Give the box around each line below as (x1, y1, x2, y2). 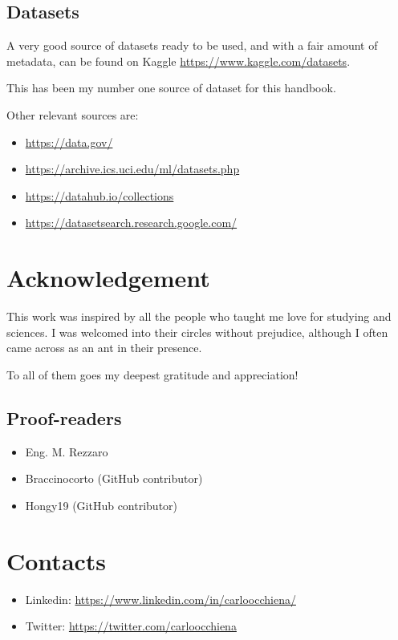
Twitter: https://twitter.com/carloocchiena (25, 618, 237, 634)
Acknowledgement (6, 261, 210, 294)
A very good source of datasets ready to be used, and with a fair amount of (6, 37, 378, 54)
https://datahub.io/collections (25, 187, 174, 204)
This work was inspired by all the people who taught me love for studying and (6, 308, 392, 325)
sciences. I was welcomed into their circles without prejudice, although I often (6, 323, 388, 340)
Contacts (6, 544, 107, 577)
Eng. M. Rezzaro (25, 443, 108, 460)
